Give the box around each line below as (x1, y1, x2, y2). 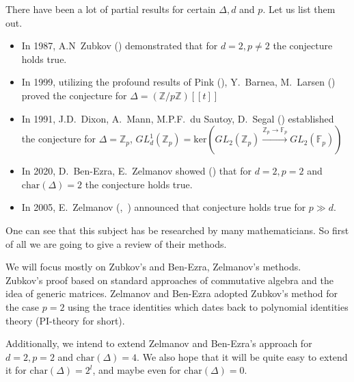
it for (5, 363, 27, 377)
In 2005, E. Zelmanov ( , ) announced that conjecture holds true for (21, 200, 306, 214)
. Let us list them (262, 2, 336, 16)
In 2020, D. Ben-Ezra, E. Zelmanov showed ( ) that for (21, 164, 251, 178)
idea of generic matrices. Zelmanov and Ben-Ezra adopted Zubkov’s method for (5, 286, 338, 301)
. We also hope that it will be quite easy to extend (137, 349, 348, 364)
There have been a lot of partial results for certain (5, 2, 216, 16)
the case (5, 299, 40, 314)
